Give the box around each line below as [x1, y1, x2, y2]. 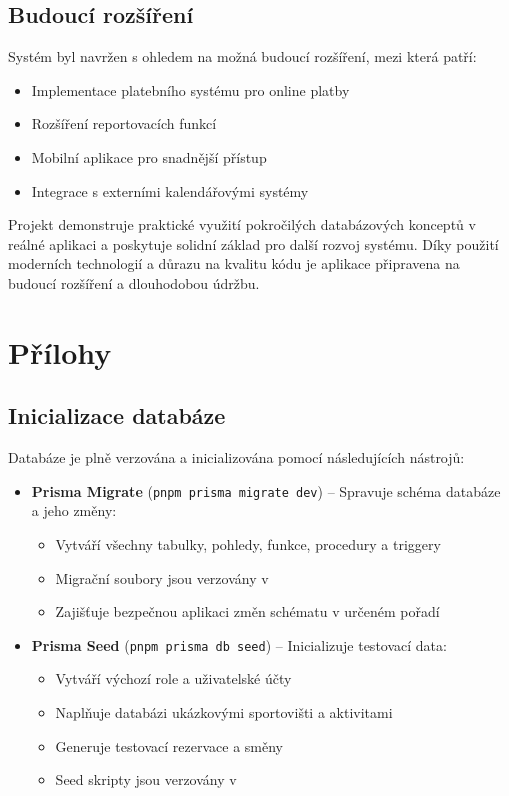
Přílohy [8, 331, 112, 372]
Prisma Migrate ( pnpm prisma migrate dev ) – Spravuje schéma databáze [31, 480, 501, 501]
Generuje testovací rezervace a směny [55, 735, 284, 756]
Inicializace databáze [8, 400, 226, 431]
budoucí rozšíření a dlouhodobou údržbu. [8, 272, 260, 293]
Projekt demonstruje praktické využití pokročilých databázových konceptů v [8, 214, 476, 235]
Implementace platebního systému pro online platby [31, 79, 350, 100]
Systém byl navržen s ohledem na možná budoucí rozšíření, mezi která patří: [8, 46, 477, 67]
